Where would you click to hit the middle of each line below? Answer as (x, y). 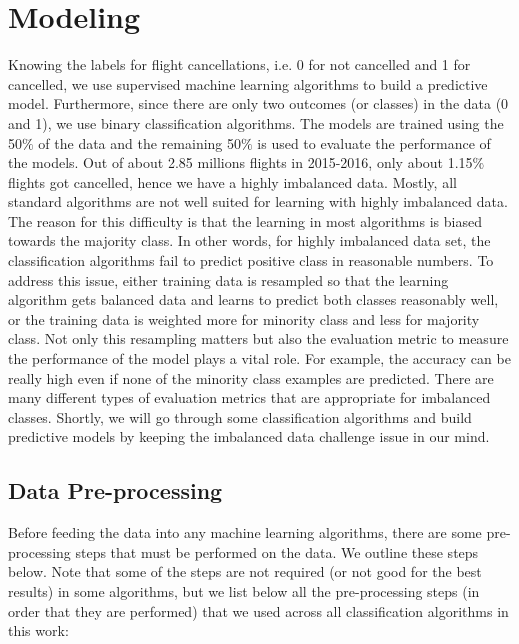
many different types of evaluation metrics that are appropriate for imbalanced (249, 397)
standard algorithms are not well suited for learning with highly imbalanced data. (258, 201)
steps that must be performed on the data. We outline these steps (277, 551)
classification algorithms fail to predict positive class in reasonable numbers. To (251, 260)
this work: (38, 630)
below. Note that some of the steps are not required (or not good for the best (245, 571)
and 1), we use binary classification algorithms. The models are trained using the (256, 122)
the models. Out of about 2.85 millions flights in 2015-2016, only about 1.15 (240, 162)
